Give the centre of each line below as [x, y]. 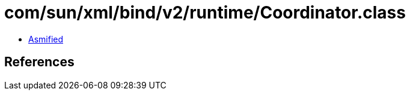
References [39, 62]
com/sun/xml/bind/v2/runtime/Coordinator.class [205, 13]
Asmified [46, 39]
